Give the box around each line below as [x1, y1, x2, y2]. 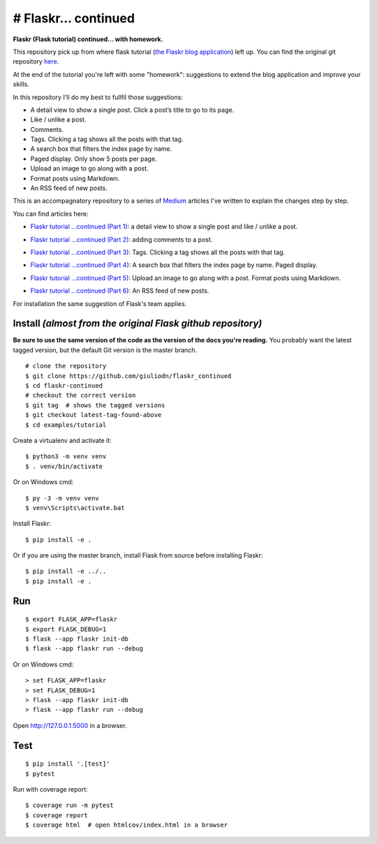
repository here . [13, 57, 59, 66]
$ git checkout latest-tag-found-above [25, 411, 162, 419]
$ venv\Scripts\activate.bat [25, 504, 125, 511]
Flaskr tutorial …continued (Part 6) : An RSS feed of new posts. [30, 286, 209, 295]
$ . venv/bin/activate [25, 462, 103, 470]
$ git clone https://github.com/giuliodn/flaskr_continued [25, 372, 232, 380]
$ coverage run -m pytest [25, 801, 114, 810]
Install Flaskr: [13, 519, 52, 527]
